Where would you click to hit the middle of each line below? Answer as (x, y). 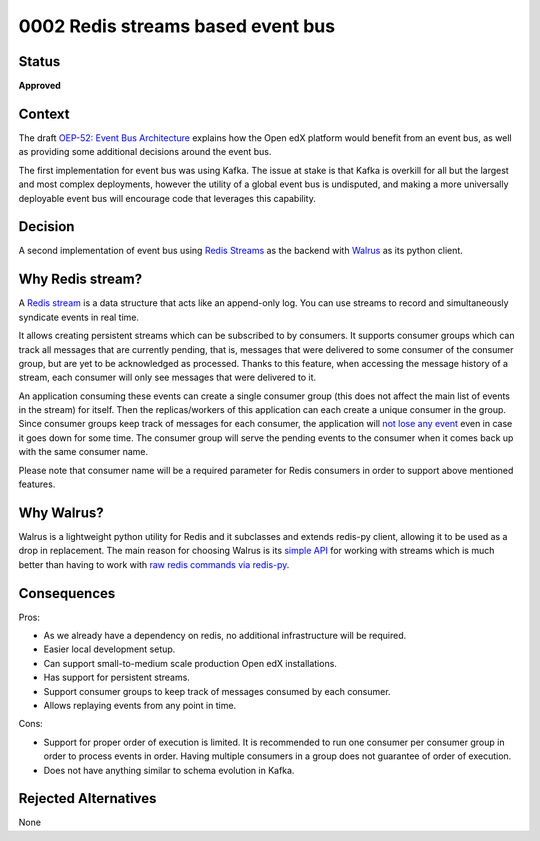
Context (44, 113)
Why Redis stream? (80, 279)
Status (39, 61)
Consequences (67, 593)
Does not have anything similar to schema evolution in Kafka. (169, 770)
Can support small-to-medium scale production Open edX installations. (190, 663)
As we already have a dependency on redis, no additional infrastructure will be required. (225, 636)
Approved (40, 86)
